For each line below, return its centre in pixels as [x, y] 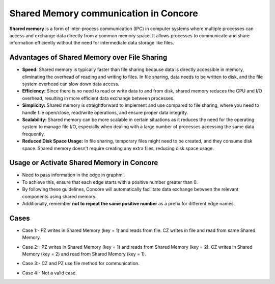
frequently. [34, 134]
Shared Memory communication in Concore [104, 13]
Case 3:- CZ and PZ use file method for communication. [81, 264]
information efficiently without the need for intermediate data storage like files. [92, 43]
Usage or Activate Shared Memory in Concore [84, 163]
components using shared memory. [59, 196]
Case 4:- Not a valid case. [49, 273]
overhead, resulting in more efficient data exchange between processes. [98, 98]
